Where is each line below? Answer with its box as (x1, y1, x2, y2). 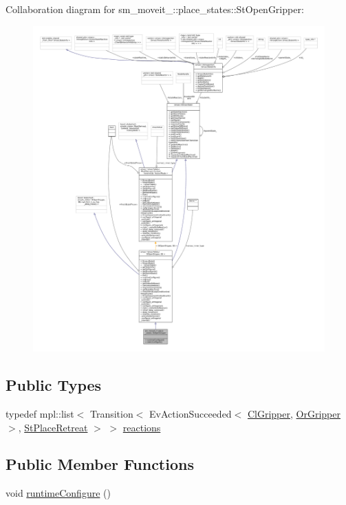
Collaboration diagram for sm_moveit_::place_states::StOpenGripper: (6, 2, 304, 16)
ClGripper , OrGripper (247, 406, 340, 420)
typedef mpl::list (6, 406, 74, 420)
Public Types (6, 374, 102, 396)
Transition (89, 406, 133, 420)
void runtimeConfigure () (6, 486, 111, 500)
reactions (122, 420, 161, 434)
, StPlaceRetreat (18, 420, 88, 434)
